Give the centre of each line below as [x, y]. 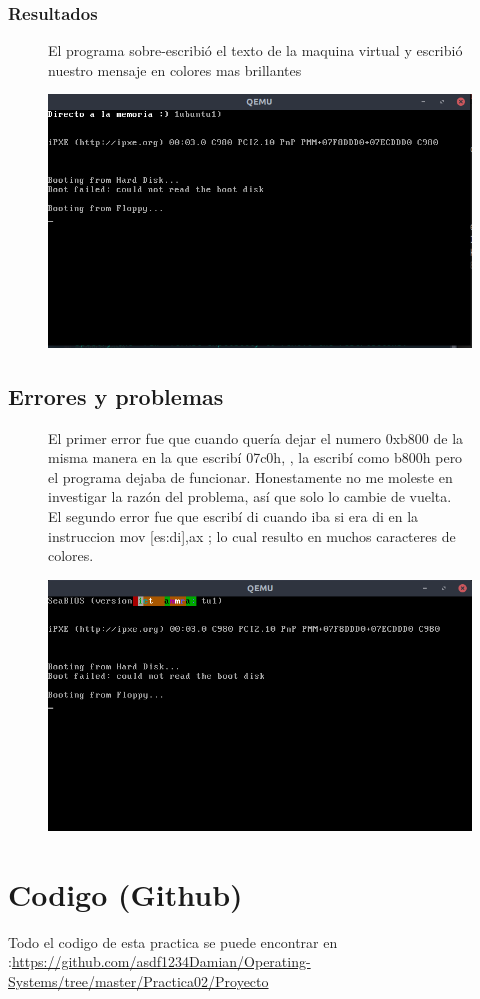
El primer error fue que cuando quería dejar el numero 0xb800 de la [256, 437]
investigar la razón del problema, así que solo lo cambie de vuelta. [250, 496]
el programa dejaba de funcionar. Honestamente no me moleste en [250, 476]
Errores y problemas [116, 395]
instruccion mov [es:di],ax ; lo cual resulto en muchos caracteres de [252, 535]
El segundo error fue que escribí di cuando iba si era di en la [233, 515]
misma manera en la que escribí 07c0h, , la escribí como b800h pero [255, 457]
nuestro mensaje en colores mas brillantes [175, 69]
